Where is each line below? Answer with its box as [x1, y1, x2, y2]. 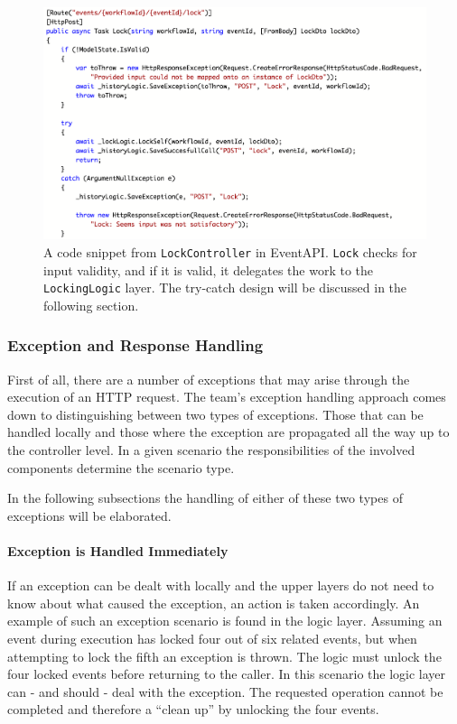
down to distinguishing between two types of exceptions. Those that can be [7, 404, 424, 423]
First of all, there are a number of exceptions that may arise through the [7, 369, 410, 388]
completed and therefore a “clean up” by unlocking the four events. [7, 700, 379, 719]
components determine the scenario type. [7, 458, 235, 477]
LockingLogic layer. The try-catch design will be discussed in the [43, 278, 407, 297]
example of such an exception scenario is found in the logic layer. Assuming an [7, 611, 443, 630]
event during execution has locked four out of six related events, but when [7, 629, 417, 648]
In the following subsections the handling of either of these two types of [7, 488, 403, 507]
